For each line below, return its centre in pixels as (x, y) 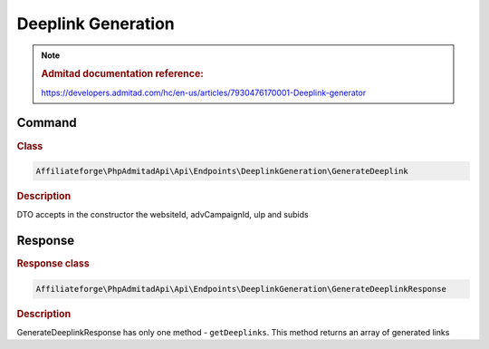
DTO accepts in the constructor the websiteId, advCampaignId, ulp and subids (163, 215)
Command (47, 123)
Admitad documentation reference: (122, 74)
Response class (53, 264)
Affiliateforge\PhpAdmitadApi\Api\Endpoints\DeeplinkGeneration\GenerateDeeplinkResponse (241, 289)
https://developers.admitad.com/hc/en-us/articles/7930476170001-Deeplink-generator (204, 92)
